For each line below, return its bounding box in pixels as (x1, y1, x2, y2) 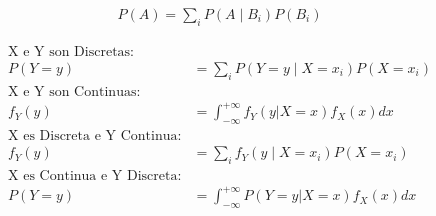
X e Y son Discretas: (8, 44, 135, 59)
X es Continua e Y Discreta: (8, 168, 182, 183)
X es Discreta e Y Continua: (8, 129, 182, 144)
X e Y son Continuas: (8, 84, 141, 99)
